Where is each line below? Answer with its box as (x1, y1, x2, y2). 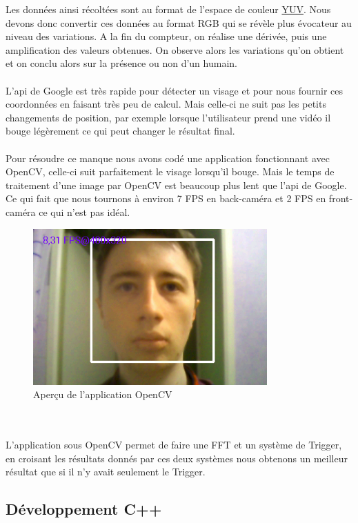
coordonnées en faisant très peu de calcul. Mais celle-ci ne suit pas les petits (6, 97, 326, 111)
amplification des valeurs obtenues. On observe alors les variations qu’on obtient (6, 42, 344, 57)
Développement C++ (6, 498, 162, 520)
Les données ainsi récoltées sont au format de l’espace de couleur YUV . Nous (6, 2, 331, 16)
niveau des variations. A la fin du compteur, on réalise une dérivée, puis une (6, 29, 327, 43)
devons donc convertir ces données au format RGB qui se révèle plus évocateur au (6, 15, 352, 30)
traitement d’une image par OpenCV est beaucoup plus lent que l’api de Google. (6, 177, 347, 192)
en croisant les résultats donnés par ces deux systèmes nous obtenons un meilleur (6, 451, 348, 465)
